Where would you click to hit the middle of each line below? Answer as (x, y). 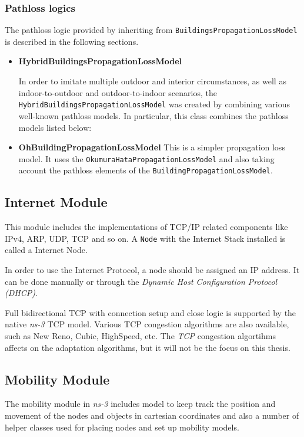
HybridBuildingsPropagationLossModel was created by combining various (154, 104)
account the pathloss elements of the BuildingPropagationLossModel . (146, 170)
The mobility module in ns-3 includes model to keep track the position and (140, 404)
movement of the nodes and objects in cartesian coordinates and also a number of (152, 415)
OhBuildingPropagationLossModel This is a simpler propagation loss (152, 147)
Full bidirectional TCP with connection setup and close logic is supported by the (151, 312)
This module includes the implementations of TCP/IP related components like (146, 227)
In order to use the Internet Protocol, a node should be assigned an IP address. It (152, 270)
